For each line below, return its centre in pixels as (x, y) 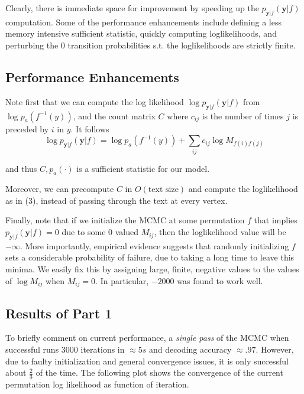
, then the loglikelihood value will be (220, 232)
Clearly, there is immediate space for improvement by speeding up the (132, 8)
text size (163, 190)
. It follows (90, 128)
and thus (21, 168)
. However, (275, 349)
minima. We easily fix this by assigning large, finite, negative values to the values (152, 269)
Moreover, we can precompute (60, 189)
